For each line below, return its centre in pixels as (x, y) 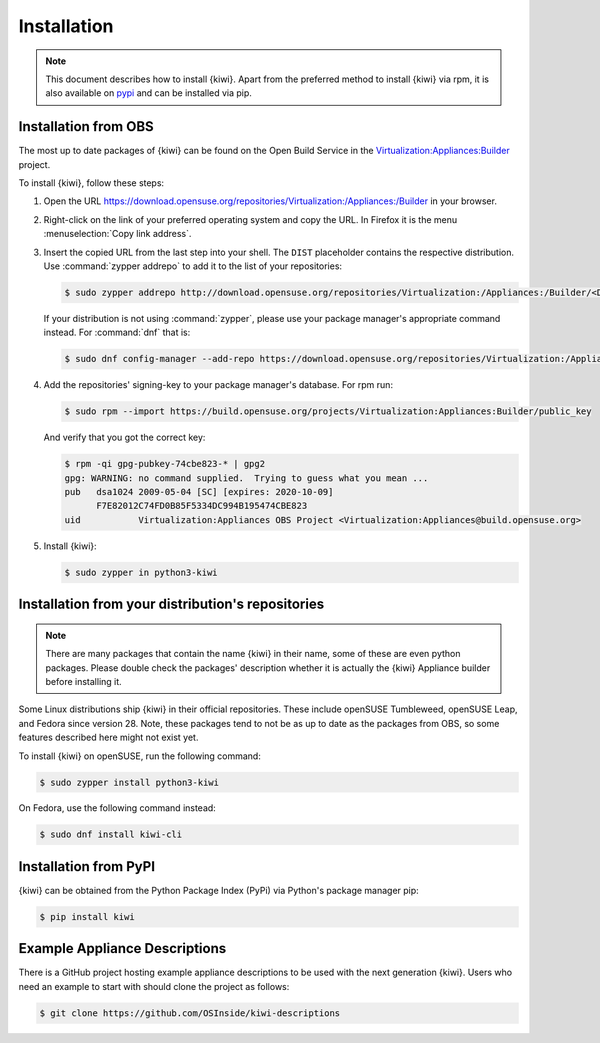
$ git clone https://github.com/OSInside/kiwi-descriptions (190, 1013)
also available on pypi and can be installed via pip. (148, 93)
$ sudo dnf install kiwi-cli (111, 834)
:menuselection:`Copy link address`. (117, 234)
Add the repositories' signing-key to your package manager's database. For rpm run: (218, 385)
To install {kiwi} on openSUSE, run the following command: (140, 756)
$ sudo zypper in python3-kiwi (141, 572)
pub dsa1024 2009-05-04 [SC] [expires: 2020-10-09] (199, 492)
